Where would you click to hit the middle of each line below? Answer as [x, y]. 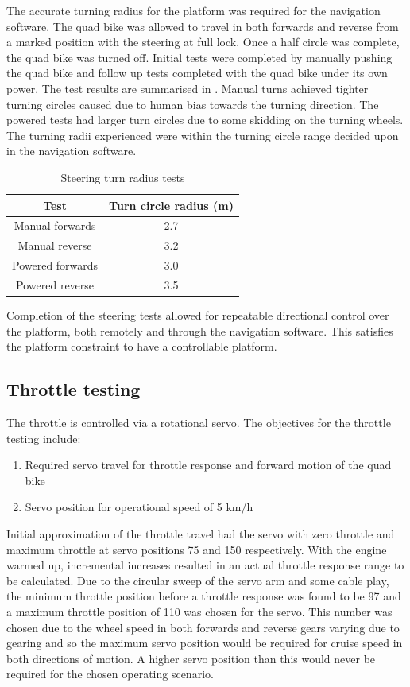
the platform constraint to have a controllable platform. [142, 346]
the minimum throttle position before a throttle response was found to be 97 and [204, 596]
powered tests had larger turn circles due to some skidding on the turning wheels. [205, 120]
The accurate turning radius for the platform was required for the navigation [193, 10]
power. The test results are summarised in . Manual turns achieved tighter [188, 88]
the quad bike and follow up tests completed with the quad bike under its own [197, 73]
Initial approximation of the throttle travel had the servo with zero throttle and [201, 533]
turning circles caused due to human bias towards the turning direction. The [193, 104]
